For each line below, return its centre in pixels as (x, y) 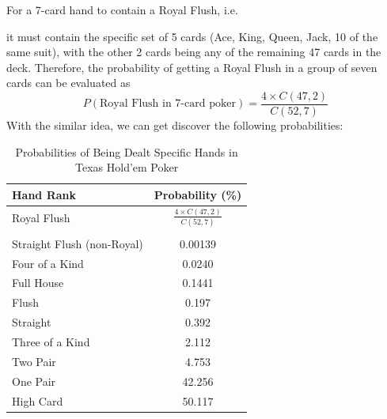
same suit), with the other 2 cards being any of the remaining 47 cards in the (194, 52)
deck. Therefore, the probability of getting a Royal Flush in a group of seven (192, 67)
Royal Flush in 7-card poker (168, 104)
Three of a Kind (51, 342)
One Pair (34, 381)
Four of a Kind (48, 263)
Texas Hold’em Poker (127, 167)
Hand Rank (44, 194)
